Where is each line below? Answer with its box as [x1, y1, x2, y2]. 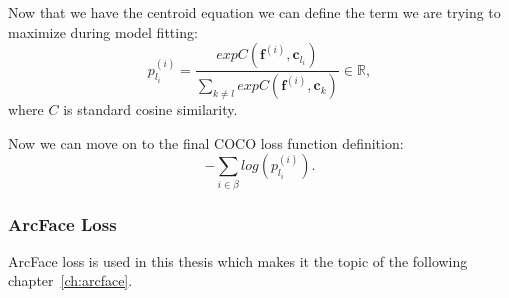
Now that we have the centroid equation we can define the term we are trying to [8, 2, 501, 22]
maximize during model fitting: [8, 21, 198, 42]
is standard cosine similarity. [63, 99, 238, 120]
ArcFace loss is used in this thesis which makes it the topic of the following [8, 250, 468, 271]
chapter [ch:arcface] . [8, 270, 133, 291]
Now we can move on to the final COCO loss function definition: [8, 132, 404, 153]
